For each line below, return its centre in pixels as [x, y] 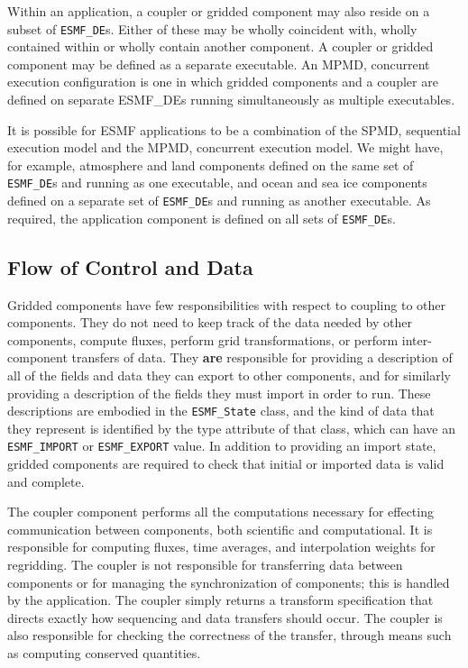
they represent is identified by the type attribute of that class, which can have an [232, 428]
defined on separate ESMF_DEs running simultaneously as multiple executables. [231, 100]
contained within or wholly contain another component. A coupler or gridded [220, 46]
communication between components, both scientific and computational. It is [220, 529]
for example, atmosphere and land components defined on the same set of [211, 165]
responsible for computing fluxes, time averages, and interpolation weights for [221, 547]
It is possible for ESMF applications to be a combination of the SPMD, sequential [234, 129]
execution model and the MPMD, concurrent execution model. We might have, [225, 147]
